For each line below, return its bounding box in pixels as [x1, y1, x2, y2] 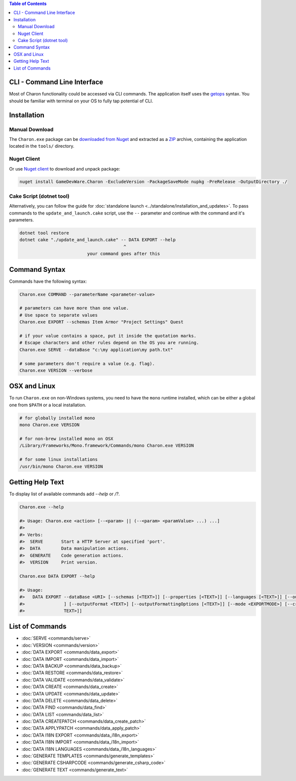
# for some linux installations [19, 457, 98, 462]
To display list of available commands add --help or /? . [9, 491, 120, 497]
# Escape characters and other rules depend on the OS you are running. [19, 340, 199, 346]
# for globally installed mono [19, 415, 96, 421]
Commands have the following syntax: [9, 278, 87, 284]
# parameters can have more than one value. [19, 305, 129, 311]
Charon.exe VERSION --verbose [19, 367, 93, 373]
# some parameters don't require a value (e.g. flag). [19, 361, 155, 366]
